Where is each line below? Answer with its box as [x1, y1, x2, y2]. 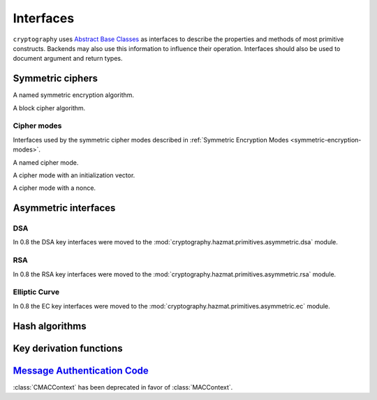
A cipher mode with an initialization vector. [13, 171, 135, 179]
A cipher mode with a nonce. [13, 184, 96, 192]
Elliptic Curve [13, 287, 59, 297]
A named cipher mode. [13, 158, 79, 167]
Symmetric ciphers [13, 73, 98, 84]
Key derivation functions [13, 342, 123, 354]
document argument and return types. [13, 54, 123, 63]
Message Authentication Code [13, 364, 149, 376]
